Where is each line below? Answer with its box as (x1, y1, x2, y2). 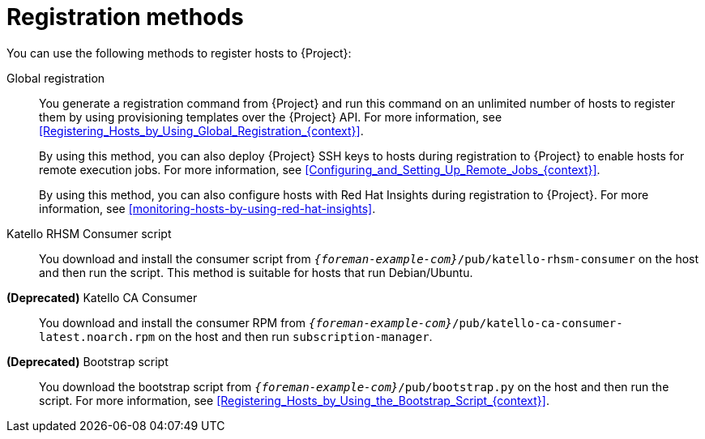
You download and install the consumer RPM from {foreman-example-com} (39, 315, 452, 330)
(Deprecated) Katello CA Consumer (6, 290, 198, 305)
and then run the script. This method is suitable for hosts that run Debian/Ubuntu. (39, 265, 473, 279)
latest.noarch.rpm (39, 330, 156, 343)
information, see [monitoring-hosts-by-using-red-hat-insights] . (39, 201, 376, 215)
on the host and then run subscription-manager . (158, 329, 433, 343)
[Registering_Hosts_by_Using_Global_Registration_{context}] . (39, 123, 364, 138)
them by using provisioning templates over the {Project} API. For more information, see (39, 109, 502, 124)
